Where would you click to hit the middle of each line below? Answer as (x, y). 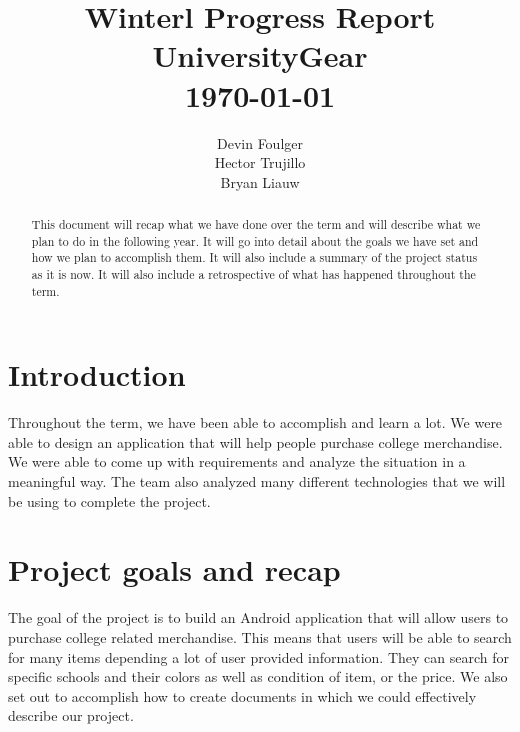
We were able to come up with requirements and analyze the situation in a (237, 461)
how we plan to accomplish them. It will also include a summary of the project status (254, 257)
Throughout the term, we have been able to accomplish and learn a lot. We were (255, 422)
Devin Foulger (259, 142)
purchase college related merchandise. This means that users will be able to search (260, 636)
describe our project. (71, 715)
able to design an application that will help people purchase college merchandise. (255, 441)
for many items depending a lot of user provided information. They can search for (258, 656)
